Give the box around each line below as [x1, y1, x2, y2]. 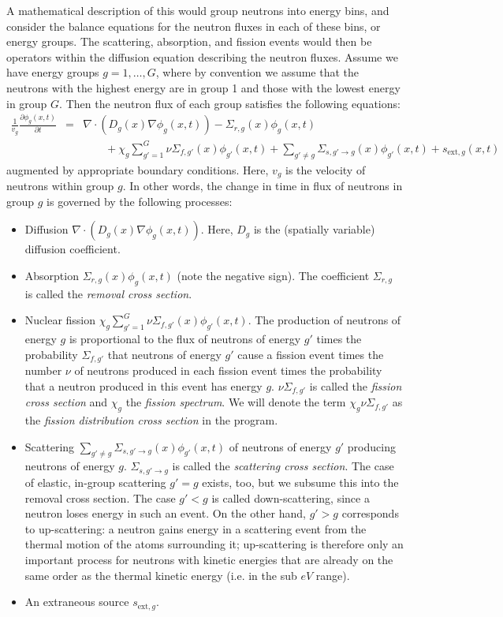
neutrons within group [6, 178, 114, 194]
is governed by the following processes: [47, 193, 233, 209]
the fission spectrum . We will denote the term [125, 394, 346, 410]
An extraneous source [24, 593, 129, 610]
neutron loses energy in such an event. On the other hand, [24, 505, 306, 522]
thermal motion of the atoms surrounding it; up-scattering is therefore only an [24, 536, 404, 552]
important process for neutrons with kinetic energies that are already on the [24, 551, 393, 567]
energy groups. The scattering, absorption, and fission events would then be [6, 33, 372, 50]
